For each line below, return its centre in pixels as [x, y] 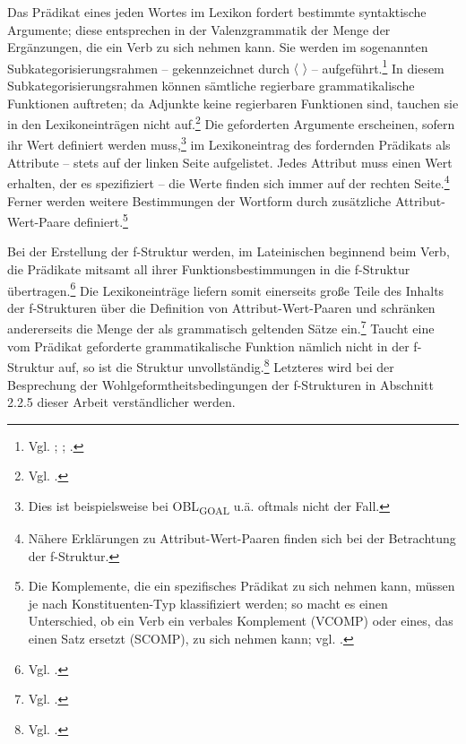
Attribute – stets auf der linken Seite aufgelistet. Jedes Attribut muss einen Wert [230, 162]
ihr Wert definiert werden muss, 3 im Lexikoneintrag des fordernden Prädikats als [229, 143]
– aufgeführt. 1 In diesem [378, 66]
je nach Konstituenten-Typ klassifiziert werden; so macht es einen [208, 603]
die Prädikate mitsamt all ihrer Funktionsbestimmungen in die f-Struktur [209, 269]
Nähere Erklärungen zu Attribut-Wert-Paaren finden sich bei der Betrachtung [242, 538]
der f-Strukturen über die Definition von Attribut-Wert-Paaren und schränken [221, 307]
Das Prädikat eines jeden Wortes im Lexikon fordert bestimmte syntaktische [217, 12]
